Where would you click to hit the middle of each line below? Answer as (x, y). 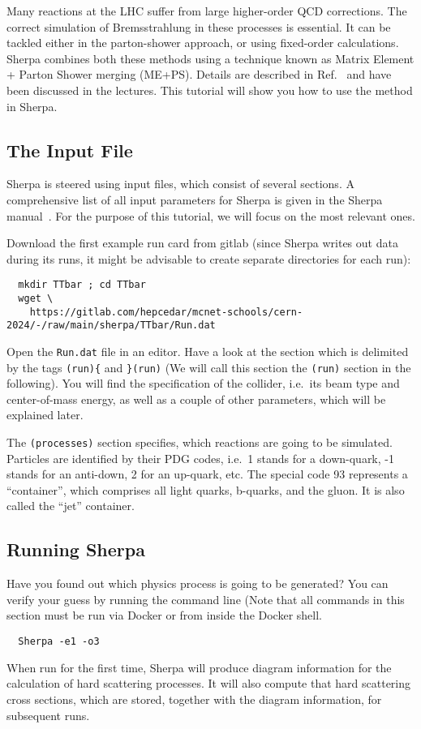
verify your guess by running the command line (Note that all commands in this (206, 599)
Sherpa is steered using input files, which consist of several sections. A (180, 184)
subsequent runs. (48, 715)
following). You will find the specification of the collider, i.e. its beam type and (203, 383)
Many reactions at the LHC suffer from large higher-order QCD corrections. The (207, 11)
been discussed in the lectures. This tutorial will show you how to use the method (210, 90)
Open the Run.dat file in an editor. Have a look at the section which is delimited (208, 351)
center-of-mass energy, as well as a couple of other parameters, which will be (196, 399)
